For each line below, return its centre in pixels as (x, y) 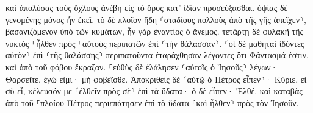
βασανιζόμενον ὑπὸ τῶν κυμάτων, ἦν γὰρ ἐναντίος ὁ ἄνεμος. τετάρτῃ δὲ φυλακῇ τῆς (155, 31)
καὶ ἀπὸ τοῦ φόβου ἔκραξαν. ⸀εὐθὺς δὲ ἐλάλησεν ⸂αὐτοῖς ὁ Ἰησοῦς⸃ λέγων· (142, 67)
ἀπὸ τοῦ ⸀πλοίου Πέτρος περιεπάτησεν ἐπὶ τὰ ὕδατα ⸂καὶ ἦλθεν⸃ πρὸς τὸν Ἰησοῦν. (152, 102)
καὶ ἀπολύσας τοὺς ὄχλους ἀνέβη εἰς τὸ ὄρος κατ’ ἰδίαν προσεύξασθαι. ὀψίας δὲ (147, 7)
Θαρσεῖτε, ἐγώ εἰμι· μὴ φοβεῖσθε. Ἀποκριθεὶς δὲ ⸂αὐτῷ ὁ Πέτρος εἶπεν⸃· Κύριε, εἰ (156, 79)
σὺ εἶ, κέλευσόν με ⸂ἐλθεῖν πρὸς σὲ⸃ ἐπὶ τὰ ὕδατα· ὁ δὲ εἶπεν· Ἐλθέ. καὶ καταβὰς (154, 91)
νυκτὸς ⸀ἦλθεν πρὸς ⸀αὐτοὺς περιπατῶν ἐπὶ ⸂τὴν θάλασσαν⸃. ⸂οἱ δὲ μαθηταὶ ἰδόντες (155, 43)
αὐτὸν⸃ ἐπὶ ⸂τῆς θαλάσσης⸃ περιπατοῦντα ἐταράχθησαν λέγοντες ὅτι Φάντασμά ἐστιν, (157, 55)
